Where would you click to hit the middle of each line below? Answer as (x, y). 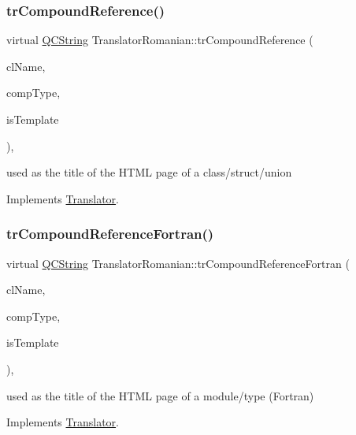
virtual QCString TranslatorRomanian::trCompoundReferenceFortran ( (178, 263)
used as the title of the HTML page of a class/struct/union (149, 172)
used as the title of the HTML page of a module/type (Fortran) (160, 395)
